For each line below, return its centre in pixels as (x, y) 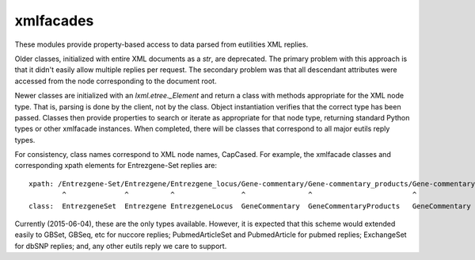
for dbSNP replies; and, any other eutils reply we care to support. (121, 246)
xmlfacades (54, 21)
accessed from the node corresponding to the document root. (116, 81)
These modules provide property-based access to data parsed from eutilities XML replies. (161, 44)
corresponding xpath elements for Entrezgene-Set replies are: (116, 166)
